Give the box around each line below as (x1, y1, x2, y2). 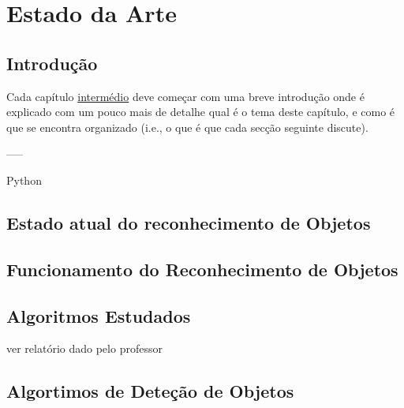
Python (6, 171, 42, 188)
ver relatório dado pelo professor (6, 340, 163, 357)
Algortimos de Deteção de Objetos (6, 379, 294, 403)
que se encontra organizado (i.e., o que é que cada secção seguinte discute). (6, 118, 368, 135)
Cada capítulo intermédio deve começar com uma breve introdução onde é (6, 88, 365, 104)
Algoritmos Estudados (6, 303, 191, 328)
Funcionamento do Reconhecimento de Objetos (6, 256, 398, 281)
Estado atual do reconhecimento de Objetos (6, 210, 371, 234)
